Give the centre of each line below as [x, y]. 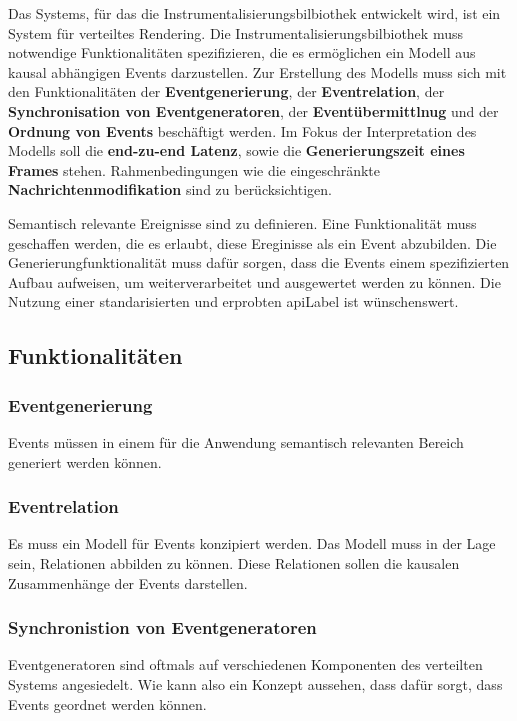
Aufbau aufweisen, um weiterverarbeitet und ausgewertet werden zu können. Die [254, 281]
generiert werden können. [85, 461]
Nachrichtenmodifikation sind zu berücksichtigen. [170, 189]
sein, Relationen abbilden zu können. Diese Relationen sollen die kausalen [234, 562]
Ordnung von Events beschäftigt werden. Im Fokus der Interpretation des [242, 130]
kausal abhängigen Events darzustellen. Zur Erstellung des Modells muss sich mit [257, 71]
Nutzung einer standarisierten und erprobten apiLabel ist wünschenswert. [233, 301]
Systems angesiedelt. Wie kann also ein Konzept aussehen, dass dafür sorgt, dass [255, 683]
